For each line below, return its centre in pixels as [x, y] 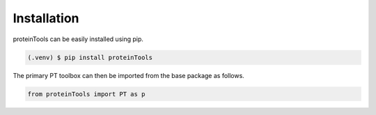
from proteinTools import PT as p [86, 94]
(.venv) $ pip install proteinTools [90, 57]
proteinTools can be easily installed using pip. [78, 39]
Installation [46, 18]
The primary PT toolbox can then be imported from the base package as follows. [129, 75]
